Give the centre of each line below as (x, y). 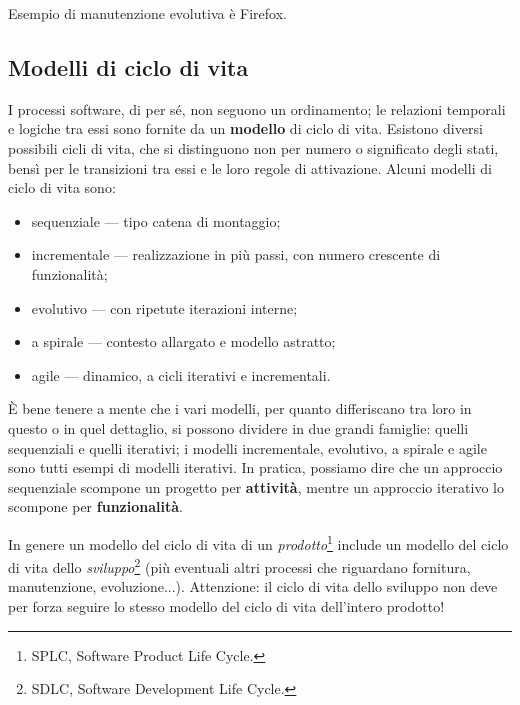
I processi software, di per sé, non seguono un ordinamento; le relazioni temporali (257, 108)
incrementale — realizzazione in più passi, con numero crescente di (236, 254)
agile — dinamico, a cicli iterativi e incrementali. (181, 374)
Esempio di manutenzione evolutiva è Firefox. (147, 13)
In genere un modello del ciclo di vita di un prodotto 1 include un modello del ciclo (258, 542)
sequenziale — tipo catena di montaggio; (156, 220)
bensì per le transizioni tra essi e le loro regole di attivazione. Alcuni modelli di (250, 167)
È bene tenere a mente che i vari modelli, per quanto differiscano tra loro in (240, 408)
